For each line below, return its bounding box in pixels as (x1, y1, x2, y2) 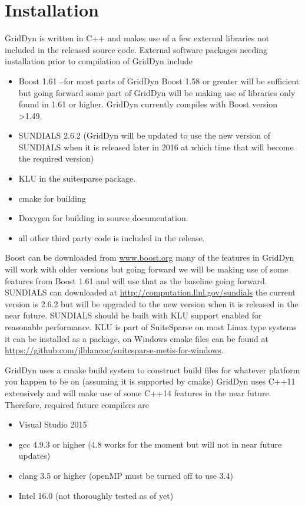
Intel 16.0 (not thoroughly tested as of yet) (18, 489, 174, 501)
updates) (18, 449, 51, 462)
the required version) (18, 152, 94, 165)
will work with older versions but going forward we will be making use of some (5, 263, 289, 275)
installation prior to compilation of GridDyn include (5, 55, 193, 67)
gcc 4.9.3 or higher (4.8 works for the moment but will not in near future (18, 438, 282, 450)
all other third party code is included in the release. (18, 231, 205, 244)
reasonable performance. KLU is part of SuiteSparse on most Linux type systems (5, 321, 297, 333)
